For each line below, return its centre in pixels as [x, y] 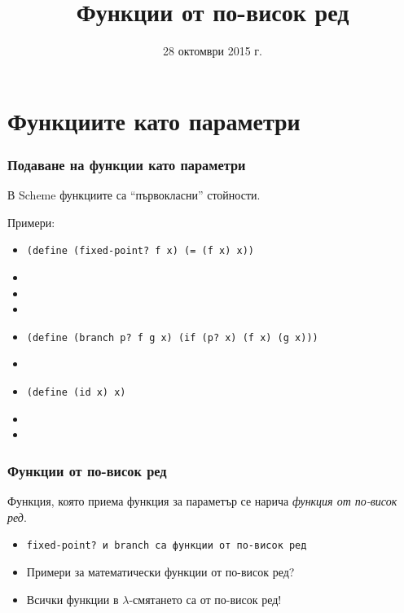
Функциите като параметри [154, 120]
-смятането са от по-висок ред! [205, 599]
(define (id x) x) [76, 392]
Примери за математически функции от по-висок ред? [160, 571]
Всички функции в [72, 599]
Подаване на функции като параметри [127, 164]
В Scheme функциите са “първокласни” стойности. [134, 195]
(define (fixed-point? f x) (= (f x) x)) [140, 251]
